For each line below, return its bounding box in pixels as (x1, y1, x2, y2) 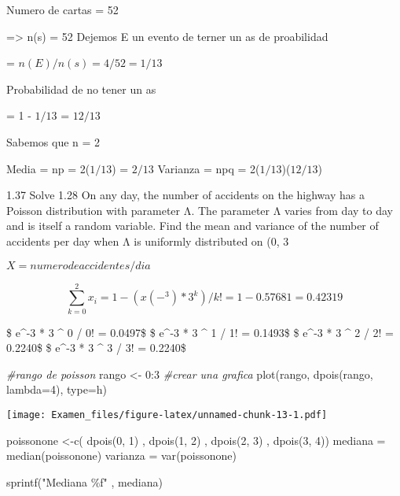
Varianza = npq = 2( (157, 160, 260, 176)
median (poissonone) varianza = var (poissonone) (6, 447, 237, 464)
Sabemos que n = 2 (6, 133, 101, 150)
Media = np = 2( (6, 160, 90, 176)
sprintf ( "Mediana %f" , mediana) (6, 473, 163, 490)
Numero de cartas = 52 (6, 2, 119, 17)
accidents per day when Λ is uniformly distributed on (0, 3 (6, 232, 289, 249)
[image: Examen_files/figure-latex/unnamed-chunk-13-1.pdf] (6, 409, 328, 421)
